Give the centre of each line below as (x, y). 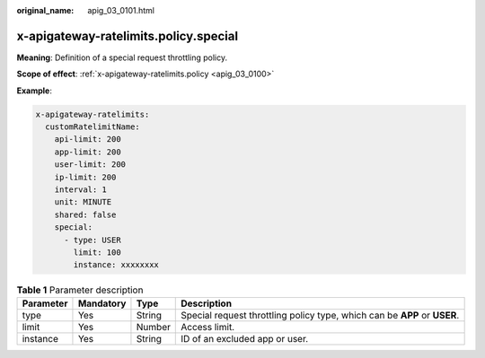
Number (153, 327)
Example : (35, 91)
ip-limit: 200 (85, 177)
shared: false (85, 214)
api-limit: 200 (88, 140)
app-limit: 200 (88, 152)
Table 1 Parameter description (80, 290)
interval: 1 (81, 190)
